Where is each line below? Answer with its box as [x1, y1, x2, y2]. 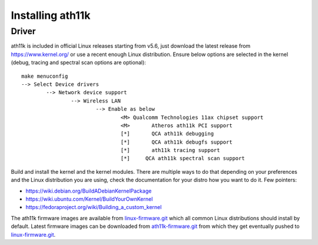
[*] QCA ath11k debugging [120, 130, 214, 137]
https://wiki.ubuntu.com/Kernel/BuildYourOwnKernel [25, 196, 153, 203]
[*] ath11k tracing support [120, 147, 220, 154]
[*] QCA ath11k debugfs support [120, 138, 233, 145]
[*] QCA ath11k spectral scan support [120, 155, 245, 162]
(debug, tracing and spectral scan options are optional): [11, 59, 147, 66]
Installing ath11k [11, 9, 91, 22]
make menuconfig [21, 72, 68, 80]
